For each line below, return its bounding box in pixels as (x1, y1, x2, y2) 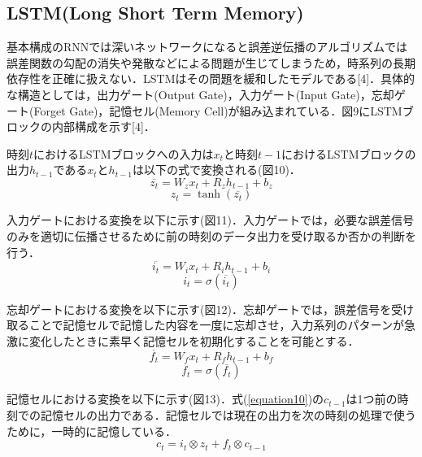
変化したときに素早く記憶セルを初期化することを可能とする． (28, 333, 359, 350)
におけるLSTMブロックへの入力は (33, 145, 214, 162)
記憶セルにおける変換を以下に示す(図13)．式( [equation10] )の (7, 390, 324, 407)
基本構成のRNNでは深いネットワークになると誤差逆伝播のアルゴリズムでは (7, 38, 407, 55)
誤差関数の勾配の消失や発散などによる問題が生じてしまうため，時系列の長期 (7, 54, 415, 71)
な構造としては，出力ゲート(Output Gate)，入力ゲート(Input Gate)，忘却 (7, 85, 394, 102)
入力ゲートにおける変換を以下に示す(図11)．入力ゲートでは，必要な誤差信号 (7, 211, 414, 228)
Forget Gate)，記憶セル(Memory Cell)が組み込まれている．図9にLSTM (33, 102, 402, 119)
